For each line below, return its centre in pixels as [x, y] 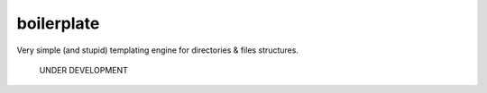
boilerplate [58, 23]
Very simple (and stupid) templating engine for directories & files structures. [158, 50]
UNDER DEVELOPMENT [83, 70]
